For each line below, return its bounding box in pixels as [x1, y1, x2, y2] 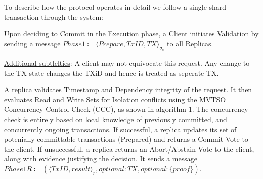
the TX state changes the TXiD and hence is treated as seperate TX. [4, 67, 219, 78]
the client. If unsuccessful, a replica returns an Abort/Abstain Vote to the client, [4, 143, 254, 154]
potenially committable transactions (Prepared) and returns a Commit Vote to [4, 134, 248, 144]
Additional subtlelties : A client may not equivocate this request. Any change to [4, 57, 250, 68]
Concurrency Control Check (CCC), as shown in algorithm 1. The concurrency [4, 104, 248, 114]
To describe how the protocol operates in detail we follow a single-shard [4, 2, 227, 12]
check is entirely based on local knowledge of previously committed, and [4, 113, 227, 124]
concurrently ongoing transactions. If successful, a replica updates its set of [4, 124, 237, 134]
